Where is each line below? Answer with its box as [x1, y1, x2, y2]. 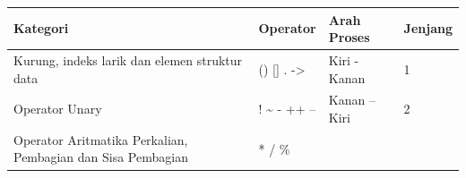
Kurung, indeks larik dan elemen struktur [13, 50, 243, 69]
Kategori [13, 19, 69, 38]
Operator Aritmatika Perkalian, [13, 130, 188, 148]
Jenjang [403, 19, 453, 38]
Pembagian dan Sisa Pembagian [13, 148, 188, 166]
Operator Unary [13, 99, 102, 118]
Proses [328, 28, 370, 47]
